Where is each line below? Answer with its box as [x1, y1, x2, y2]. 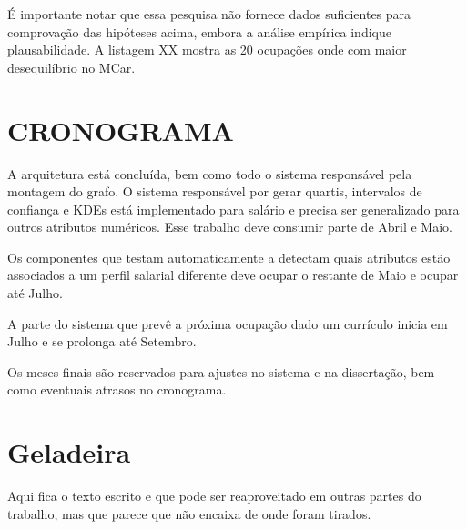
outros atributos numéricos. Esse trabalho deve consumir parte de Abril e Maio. [7, 217, 452, 236]
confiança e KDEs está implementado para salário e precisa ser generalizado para [7, 199, 460, 218]
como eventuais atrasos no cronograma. [7, 380, 227, 399]
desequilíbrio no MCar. [7, 57, 136, 76]
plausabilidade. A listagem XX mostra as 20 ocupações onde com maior [7, 40, 407, 59]
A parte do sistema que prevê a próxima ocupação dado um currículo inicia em [7, 314, 448, 333]
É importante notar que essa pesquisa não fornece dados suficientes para [7, 5, 411, 23]
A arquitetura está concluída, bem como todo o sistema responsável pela [7, 164, 412, 183]
